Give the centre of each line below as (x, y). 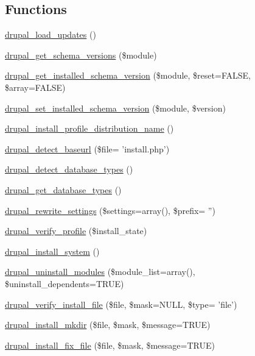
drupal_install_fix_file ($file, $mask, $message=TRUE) (110, 345)
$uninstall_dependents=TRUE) (65, 283)
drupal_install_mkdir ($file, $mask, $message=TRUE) (108, 325)
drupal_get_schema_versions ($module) (81, 55)
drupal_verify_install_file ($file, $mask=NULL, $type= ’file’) (121, 304)
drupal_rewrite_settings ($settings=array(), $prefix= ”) (110, 210)
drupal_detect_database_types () (69, 169)
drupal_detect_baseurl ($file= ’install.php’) (87, 148)
